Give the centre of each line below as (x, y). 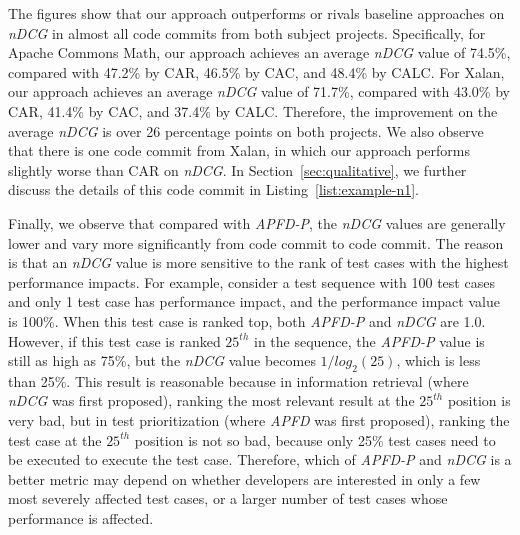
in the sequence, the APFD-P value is (369, 340)
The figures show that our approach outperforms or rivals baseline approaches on (256, 13)
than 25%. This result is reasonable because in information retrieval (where (238, 380)
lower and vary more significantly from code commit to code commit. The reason (256, 242)
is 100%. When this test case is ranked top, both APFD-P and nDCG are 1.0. (247, 320)
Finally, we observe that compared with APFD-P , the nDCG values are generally (257, 222)
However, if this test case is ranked (114, 340)
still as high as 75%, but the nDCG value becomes (162, 360)
